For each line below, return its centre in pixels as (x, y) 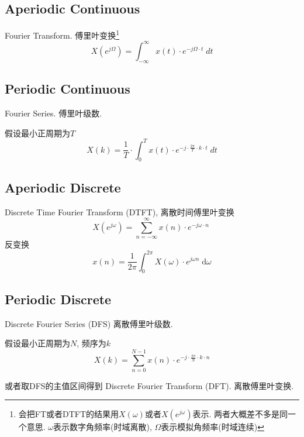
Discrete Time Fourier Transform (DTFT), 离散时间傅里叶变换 (120, 211)
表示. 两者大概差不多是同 (240, 414)
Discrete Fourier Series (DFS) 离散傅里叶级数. (89, 323)
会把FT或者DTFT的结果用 (69, 414)
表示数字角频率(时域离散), (103, 427)
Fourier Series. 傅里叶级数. (53, 113)
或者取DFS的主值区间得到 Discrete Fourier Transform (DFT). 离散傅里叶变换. (149, 385)
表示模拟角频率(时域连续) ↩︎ (213, 427)
